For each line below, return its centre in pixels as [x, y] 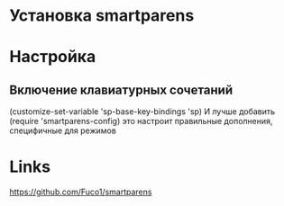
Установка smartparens [102, 16]
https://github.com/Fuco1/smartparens [81, 192]
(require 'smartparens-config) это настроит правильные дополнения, [141, 121]
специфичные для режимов [63, 130]
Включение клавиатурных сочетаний [121, 90]
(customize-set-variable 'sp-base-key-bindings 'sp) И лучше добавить [142, 112]
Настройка [53, 57]
